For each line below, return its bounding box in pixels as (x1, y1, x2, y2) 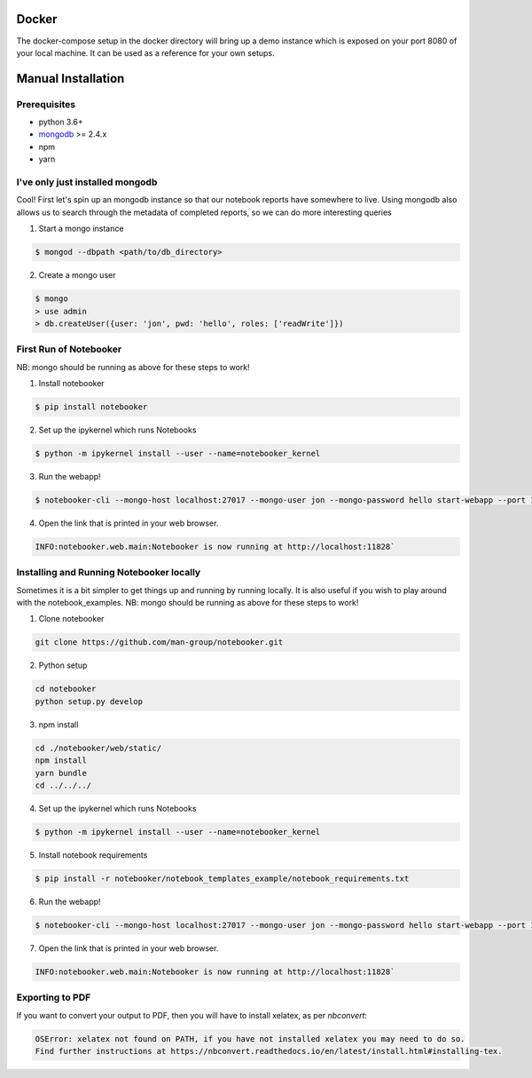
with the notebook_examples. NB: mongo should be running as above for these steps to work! (16, 598, 359, 608)
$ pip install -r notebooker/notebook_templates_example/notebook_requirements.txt (35, 873, 410, 884)
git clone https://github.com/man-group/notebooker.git (35, 638, 284, 647)
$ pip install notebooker (35, 402, 148, 412)
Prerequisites (16, 98, 75, 110)
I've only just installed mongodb (16, 176, 158, 188)
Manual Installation (16, 71, 125, 86)
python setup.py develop (35, 696, 144, 706)
